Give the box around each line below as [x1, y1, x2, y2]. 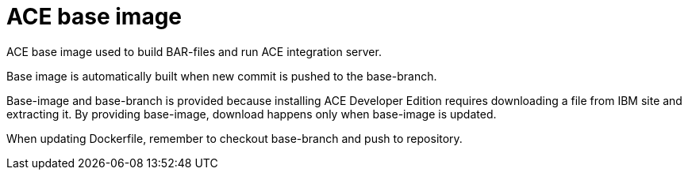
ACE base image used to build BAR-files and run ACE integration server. [6, 44, 382, 58]
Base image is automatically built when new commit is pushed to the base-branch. [6, 69, 437, 83]
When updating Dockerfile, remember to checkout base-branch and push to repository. [6, 131, 463, 145]
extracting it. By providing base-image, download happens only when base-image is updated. [6, 107, 497, 121]
